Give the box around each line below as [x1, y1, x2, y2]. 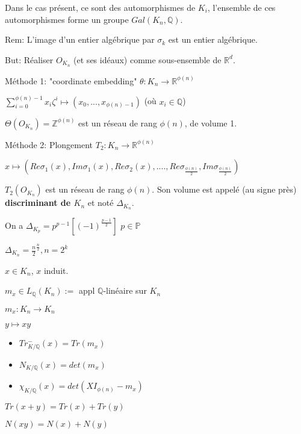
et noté [87, 196, 114, 209]
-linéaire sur [103, 284, 147, 297]
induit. [43, 264, 69, 276]
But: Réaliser [5, 53, 54, 66]
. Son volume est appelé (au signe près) [152, 183, 297, 196]
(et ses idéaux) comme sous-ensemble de [73, 53, 222, 66]
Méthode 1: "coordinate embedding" [5, 74, 137, 87]
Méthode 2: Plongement [5, 138, 93, 150]
